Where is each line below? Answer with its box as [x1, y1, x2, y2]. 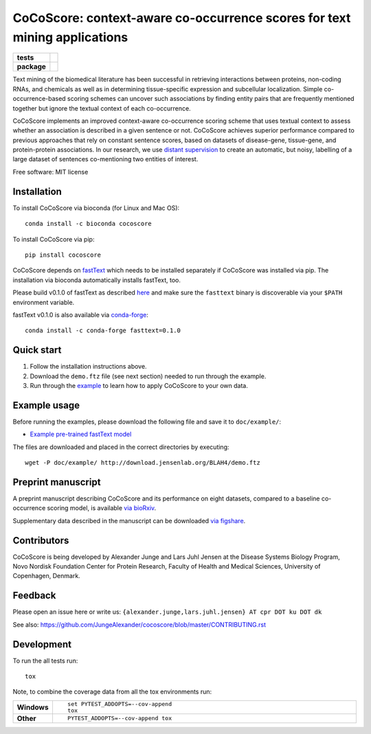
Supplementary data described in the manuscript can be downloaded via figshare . [12, 516, 246, 525]
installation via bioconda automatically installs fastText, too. [12, 275, 181, 284]
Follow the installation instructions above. [30, 363, 147, 371]
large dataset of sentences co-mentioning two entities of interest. [12, 155, 199, 163]
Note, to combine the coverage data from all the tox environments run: [12, 687, 212, 696]
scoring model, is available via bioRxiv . [47, 504, 157, 512]
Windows [16, 702, 49, 712]
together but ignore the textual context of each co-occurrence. [12, 104, 192, 113]
